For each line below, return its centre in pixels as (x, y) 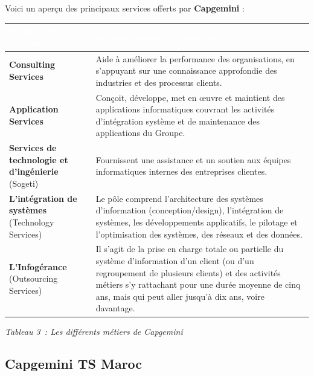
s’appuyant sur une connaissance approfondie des (186, 70)
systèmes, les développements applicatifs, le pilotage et (197, 222)
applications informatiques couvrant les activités (185, 109)
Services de (33, 148)
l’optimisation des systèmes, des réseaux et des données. (199, 234)
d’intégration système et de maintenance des (178, 121)
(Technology (32, 222)
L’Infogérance (38, 266)
